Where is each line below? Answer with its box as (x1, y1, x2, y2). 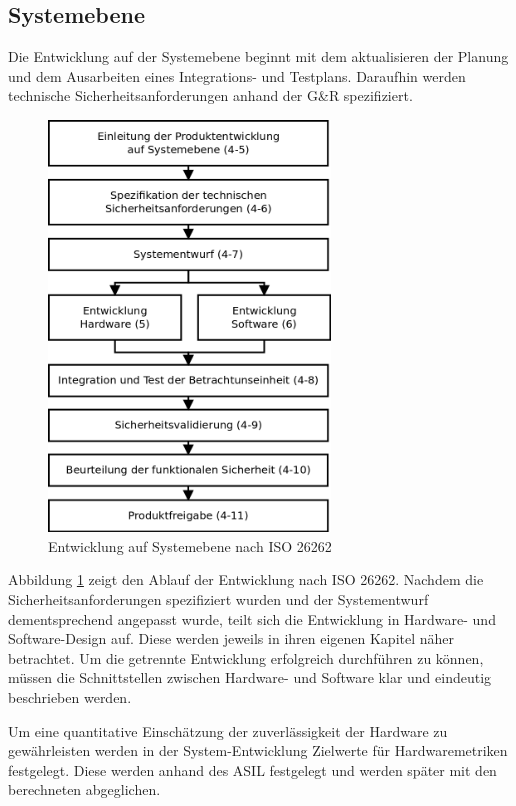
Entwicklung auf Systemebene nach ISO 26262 (48, 535, 332, 556)
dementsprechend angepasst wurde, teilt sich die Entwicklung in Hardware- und (8, 608, 496, 629)
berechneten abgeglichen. (8, 779, 161, 800)
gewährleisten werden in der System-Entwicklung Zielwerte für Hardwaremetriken (8, 740, 508, 761)
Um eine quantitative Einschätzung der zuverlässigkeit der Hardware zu (8, 720, 448, 741)
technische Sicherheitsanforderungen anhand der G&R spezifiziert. (8, 85, 413, 106)
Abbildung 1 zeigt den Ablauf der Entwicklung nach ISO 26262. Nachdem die (8, 569, 484, 590)
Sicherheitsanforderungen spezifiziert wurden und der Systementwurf (8, 589, 429, 610)
